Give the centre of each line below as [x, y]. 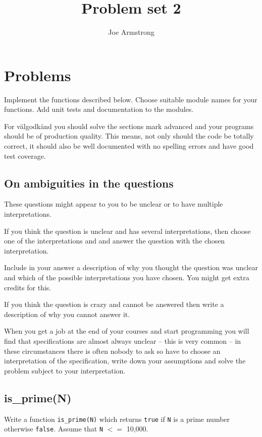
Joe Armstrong [131, 32]
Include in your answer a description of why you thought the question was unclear [131, 267]
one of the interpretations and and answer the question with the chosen [115, 241]
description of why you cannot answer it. [67, 314]
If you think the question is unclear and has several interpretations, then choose [127, 231]
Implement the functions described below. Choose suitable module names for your [131, 99]
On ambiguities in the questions [89, 183]
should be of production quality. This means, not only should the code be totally [129, 136]
